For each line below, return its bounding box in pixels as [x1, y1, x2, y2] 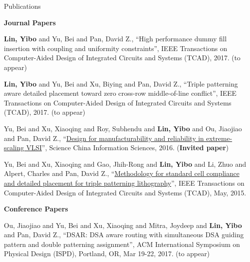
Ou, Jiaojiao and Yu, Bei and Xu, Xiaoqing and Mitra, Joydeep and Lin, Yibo [4, 220, 242, 230]
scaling [4, 142, 24, 153]
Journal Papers [4, 17, 56, 27]
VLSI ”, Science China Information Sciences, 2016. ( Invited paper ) [26, 142, 229, 153]
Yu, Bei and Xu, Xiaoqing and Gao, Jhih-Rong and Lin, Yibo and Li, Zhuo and [4, 158, 247, 169]
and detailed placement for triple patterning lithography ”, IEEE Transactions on [4, 177, 245, 188]
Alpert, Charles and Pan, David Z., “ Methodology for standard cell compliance [4, 168, 240, 178]
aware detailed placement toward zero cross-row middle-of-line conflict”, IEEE [4, 88, 237, 98]
